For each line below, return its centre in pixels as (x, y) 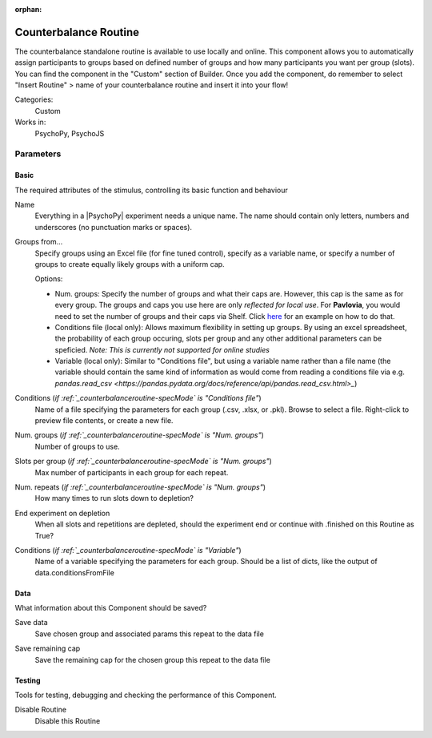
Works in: (30, 122)
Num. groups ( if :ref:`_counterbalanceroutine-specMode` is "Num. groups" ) (139, 435)
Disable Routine (41, 710)
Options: (49, 279)
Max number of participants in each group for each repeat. (132, 472)
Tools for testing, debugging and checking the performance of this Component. (146, 695)
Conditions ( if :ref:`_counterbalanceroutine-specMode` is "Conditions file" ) (138, 398)
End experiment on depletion (62, 513)
